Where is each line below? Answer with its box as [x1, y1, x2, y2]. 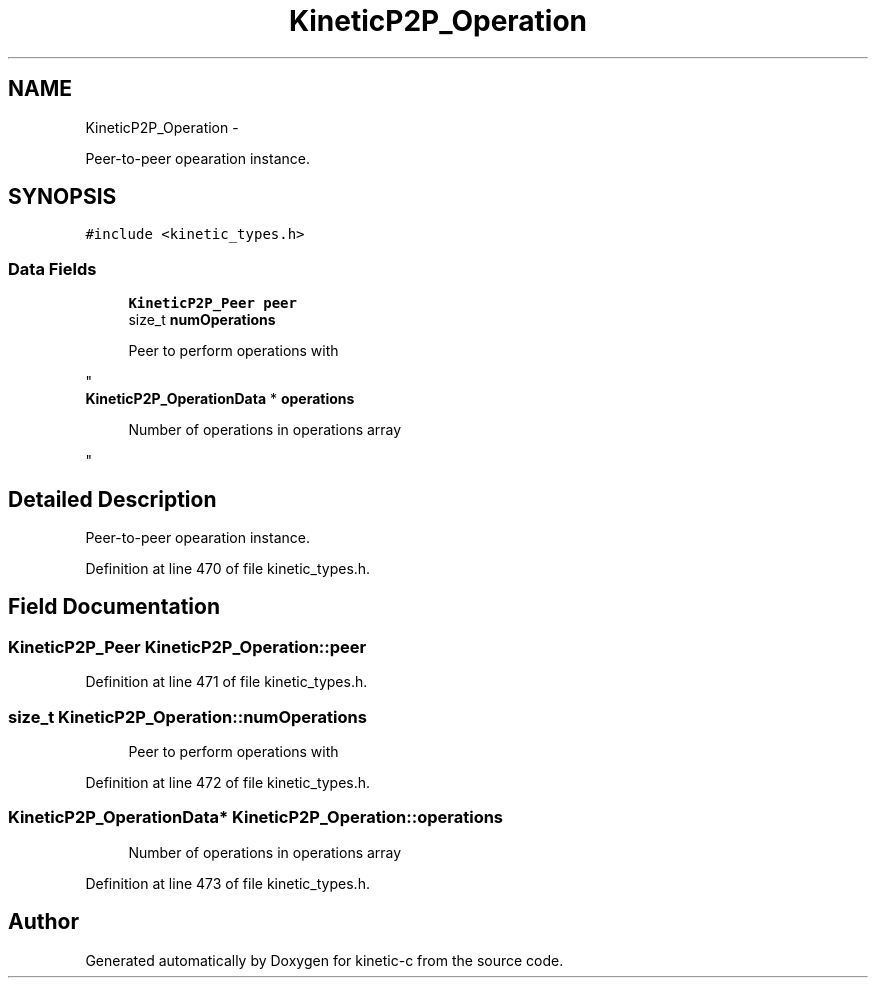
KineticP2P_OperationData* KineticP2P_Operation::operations [8, 807, 504, 828]
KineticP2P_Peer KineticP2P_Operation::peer [8, 636, 367, 657]
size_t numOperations [128, 311, 276, 329]
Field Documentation [8, 594, 220, 620]
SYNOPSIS [8, 184, 117, 210]
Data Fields [8, 258, 97, 279]
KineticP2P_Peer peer [128, 295, 297, 312]
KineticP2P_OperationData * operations [85, 390, 355, 408]
